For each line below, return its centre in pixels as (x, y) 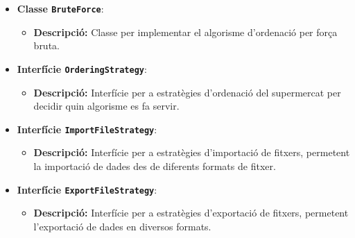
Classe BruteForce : (60, 8)
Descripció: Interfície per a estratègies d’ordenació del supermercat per (187, 92)
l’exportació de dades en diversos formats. (122, 226)
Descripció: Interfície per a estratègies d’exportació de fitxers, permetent (191, 213)
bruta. (46, 45)
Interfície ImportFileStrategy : (87, 129)
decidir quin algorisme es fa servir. (106, 106)
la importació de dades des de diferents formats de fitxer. (155, 165)
